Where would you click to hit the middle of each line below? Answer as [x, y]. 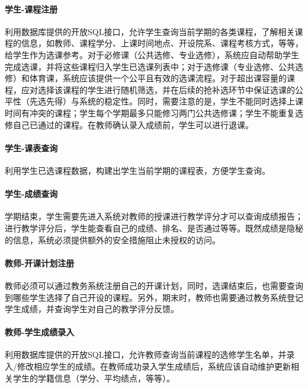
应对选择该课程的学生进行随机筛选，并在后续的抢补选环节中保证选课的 [158, 89]
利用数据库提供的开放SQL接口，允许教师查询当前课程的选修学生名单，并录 [150, 354]
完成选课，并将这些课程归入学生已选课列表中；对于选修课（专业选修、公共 [150, 66]
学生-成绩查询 [31, 194]
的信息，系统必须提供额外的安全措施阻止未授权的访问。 [113, 239]
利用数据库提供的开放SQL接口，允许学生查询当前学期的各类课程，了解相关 [150, 31]
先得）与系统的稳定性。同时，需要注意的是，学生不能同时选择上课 [174, 101]
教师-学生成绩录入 [40, 332]
